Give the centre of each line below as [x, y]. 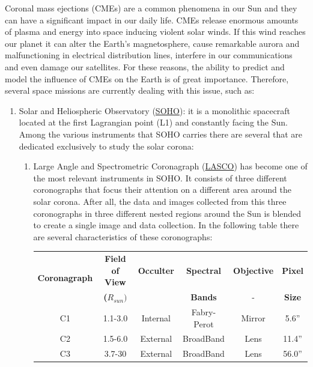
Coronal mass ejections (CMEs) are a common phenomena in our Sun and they [151, 8]
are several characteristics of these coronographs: [123, 236]
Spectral [203, 270]
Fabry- [204, 311]
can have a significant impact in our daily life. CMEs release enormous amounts [152, 20]
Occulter [156, 270]
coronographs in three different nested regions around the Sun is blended [167, 213]
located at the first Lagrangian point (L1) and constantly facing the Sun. [153, 122]
